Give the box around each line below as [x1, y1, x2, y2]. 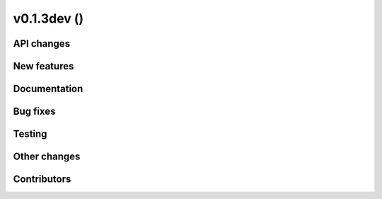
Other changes [13, 151, 81, 163]
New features [13, 60, 74, 72]
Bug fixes [13, 106, 56, 118]
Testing [13, 128, 47, 140]
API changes [13, 38, 71, 50]
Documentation [13, 83, 83, 95]
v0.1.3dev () [13, 11, 84, 26]
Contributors [13, 174, 71, 186]
